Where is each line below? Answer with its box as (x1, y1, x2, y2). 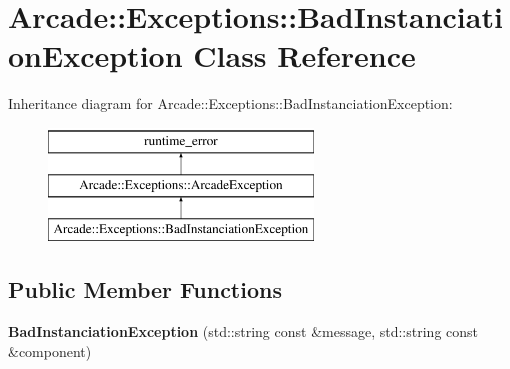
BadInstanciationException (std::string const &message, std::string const (8, 321, 479, 342)
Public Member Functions (8, 274, 282, 305)
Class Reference (193, 35, 416, 76)
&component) (8, 340, 92, 361)
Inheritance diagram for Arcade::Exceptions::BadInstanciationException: (8, 93, 453, 114)
